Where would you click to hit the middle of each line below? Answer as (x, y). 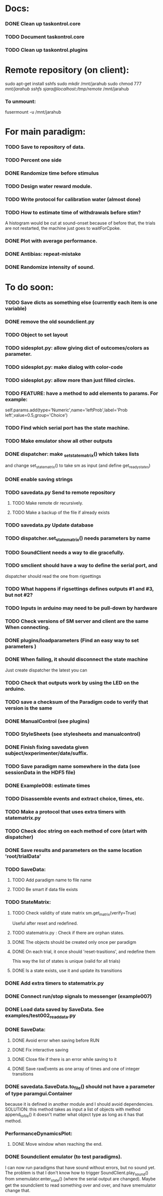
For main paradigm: (45, 132)
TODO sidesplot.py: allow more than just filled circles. (70, 380)
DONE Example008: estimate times (48, 786)
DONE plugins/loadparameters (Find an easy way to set (72, 640)
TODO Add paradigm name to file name (52, 880)
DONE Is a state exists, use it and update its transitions (67, 971)
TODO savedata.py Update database (49, 525)
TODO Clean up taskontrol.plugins (46, 50)
